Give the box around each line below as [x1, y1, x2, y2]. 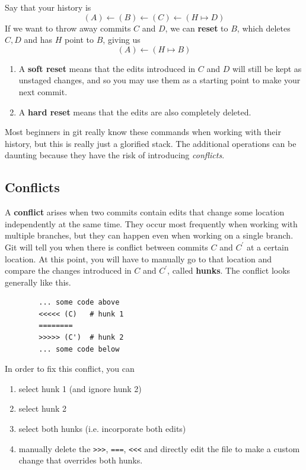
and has [24, 33, 53, 46]
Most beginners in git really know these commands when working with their [5, 126, 281, 138]
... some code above [39, 298, 120, 307]
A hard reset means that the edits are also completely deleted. [18, 105, 251, 118]
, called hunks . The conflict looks [167, 264, 291, 277]
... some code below [39, 344, 120, 353]
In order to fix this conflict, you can [5, 362, 135, 375]
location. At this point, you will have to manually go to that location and [5, 252, 272, 265]
